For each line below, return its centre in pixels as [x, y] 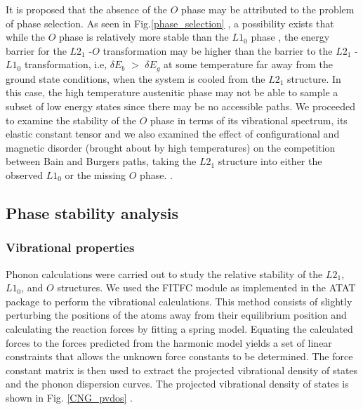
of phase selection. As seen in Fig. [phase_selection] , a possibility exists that [170, 23]
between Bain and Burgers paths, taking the [101, 161]
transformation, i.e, [66, 64]
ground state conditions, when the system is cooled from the [136, 78]
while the [25, 37]
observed [25, 174]
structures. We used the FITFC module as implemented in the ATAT [206, 287]
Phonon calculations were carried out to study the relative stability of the [164, 273]
